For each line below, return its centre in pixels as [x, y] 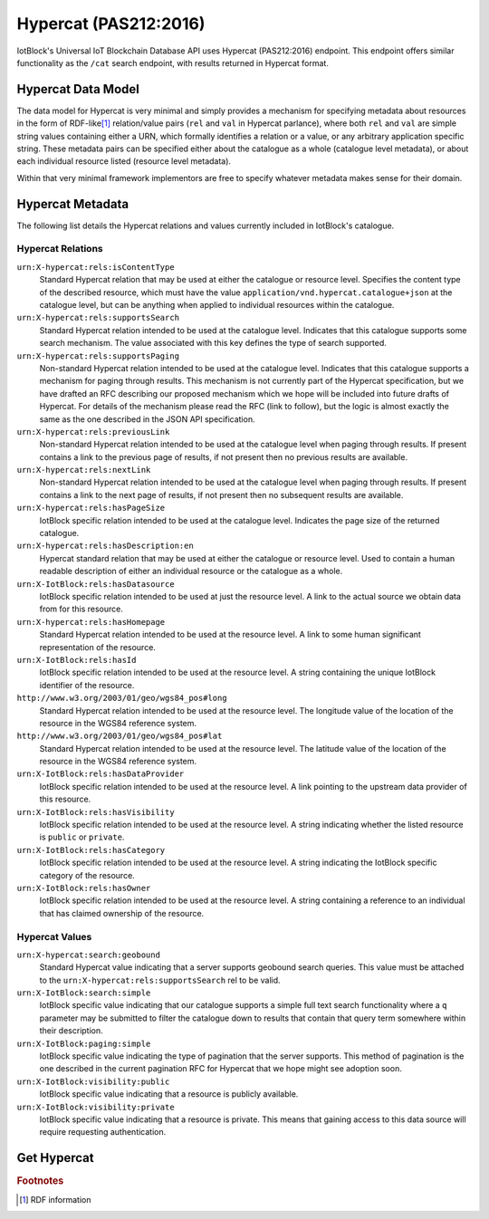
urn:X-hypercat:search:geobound [88, 955]
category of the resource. [87, 875]
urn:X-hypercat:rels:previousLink [93, 432]
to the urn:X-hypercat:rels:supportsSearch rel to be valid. [160, 980]
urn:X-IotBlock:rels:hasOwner [84, 888]
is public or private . [82, 837]
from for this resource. [81, 609]
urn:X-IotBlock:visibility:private [96, 1107]
